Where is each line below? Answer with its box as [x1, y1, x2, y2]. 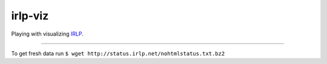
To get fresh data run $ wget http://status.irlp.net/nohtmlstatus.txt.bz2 [11, 50, 225, 57]
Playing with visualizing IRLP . [11, 30, 84, 37]
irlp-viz [11, 9, 49, 22]
